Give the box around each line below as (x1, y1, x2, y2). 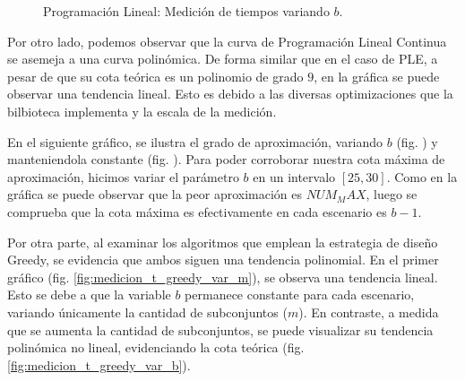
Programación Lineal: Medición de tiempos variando (43, 2, 330, 20)
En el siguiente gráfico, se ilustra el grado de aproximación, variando (7, 132, 383, 151)
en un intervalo (253, 167, 336, 186)
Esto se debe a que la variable (7, 285, 171, 304)
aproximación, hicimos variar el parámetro (7, 167, 239, 186)
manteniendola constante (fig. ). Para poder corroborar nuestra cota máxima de (7, 150, 445, 169)
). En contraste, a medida (298, 302, 439, 321)
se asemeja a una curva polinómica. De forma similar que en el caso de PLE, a (7, 49, 438, 68)
